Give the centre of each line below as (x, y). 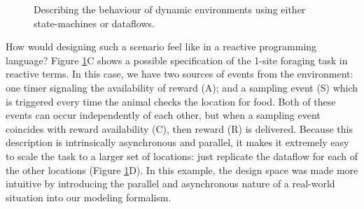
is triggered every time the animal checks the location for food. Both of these (171, 101)
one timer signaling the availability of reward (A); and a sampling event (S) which (182, 87)
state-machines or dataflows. (94, 23)
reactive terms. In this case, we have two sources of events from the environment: (180, 74)
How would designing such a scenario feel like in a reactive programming (161, 46)
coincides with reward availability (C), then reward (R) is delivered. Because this (179, 128)
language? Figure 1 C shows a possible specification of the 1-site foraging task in (177, 60)
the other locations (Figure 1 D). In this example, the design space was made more (182, 170)
